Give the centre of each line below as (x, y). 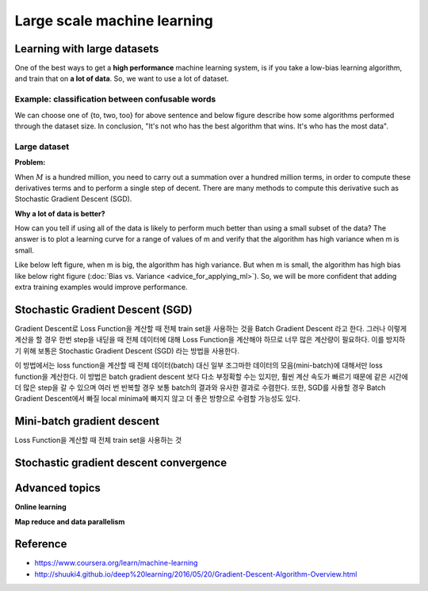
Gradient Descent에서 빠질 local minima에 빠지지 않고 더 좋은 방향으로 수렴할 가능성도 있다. (157, 398)
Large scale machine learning (114, 21)
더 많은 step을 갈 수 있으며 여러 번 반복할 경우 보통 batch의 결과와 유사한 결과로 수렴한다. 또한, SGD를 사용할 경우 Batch (200, 387)
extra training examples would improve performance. (101, 287)
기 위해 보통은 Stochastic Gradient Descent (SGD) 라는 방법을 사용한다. (127, 351)
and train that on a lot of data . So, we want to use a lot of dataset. (122, 78)
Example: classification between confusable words (115, 99)
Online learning (40, 507)
